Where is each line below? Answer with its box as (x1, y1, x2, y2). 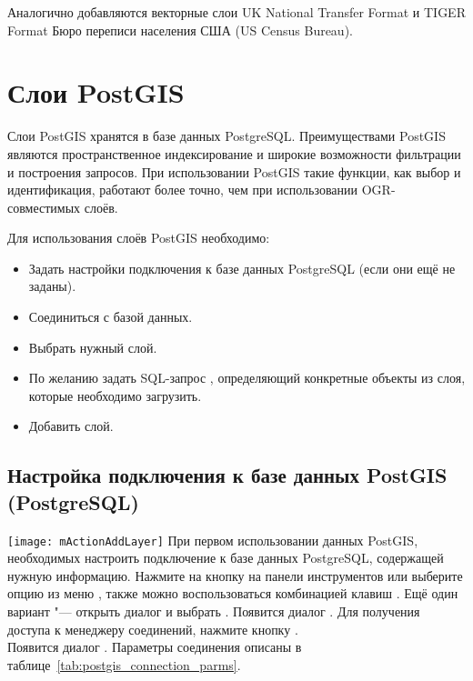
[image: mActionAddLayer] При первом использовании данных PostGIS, (7, 530, 418, 549)
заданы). (28, 276, 76, 295)
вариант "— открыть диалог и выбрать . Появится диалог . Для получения (7, 602, 420, 621)
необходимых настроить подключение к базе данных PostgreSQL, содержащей (7, 548, 444, 567)
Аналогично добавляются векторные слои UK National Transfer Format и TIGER (7, 3, 466, 21)
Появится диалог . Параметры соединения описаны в (7, 637, 302, 656)
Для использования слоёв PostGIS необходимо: (7, 228, 270, 247)
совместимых (7, 197, 81, 216)
